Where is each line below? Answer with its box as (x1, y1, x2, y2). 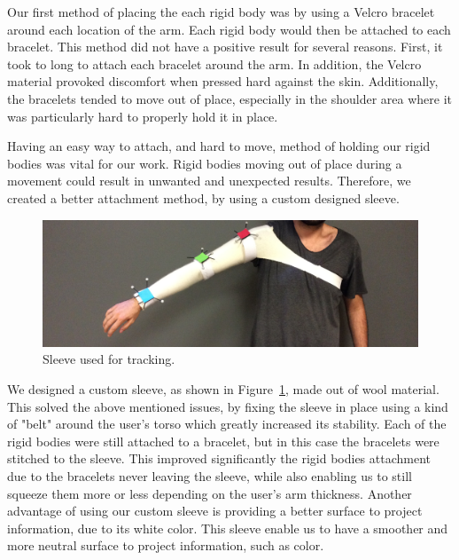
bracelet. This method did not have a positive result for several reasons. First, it (7, 37, 443, 56)
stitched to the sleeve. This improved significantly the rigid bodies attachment (7, 449, 432, 468)
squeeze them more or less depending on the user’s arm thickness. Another (7, 484, 412, 502)
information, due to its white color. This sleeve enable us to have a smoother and (7, 518, 448, 537)
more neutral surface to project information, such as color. (7, 536, 324, 555)
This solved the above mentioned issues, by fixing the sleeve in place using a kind (7, 397, 448, 415)
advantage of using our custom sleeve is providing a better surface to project (7, 501, 423, 520)
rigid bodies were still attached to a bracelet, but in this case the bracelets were (7, 431, 440, 450)
